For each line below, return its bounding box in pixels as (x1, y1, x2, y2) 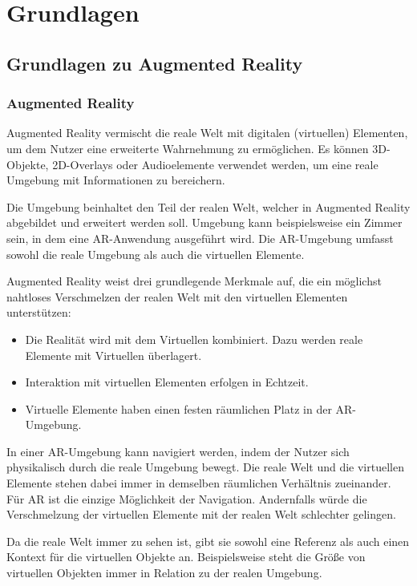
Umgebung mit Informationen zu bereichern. (6, 172, 225, 188)
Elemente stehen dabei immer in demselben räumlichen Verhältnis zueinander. (6, 475, 391, 491)
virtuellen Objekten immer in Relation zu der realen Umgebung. (6, 564, 322, 581)
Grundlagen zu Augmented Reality (6, 51, 303, 75)
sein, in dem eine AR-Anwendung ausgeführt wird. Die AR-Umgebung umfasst (6, 229, 394, 246)
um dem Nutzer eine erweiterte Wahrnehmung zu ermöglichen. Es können (6, 139, 369, 156)
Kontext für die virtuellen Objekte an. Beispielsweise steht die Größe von (6, 548, 366, 565)
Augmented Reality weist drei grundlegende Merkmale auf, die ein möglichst (6, 273, 382, 289)
